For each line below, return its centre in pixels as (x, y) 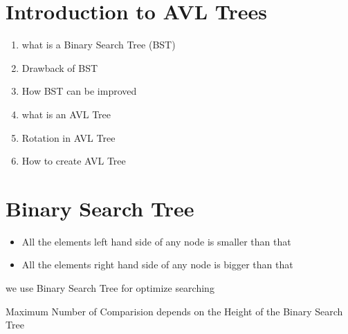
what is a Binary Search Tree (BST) (99, 45)
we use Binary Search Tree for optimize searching (110, 288)
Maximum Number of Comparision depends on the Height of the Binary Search (174, 311)
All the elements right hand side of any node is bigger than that (157, 265)
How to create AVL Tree (74, 161)
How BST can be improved (79, 91)
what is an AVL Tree (66, 114)
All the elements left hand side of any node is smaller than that (156, 241)
